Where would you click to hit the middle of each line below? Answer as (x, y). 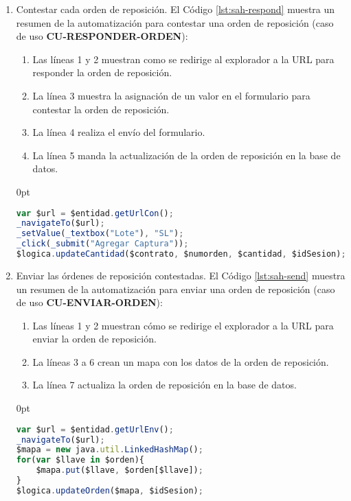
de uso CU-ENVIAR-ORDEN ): (89, 302)
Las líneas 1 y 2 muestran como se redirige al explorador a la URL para (183, 59)
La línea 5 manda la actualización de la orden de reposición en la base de (186, 155)
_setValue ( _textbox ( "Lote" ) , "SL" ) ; (100, 234)
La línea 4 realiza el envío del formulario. (119, 132)
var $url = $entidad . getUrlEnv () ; (95, 429)
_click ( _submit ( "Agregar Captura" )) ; (102, 244)
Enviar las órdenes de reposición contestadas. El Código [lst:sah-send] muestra (181, 275)
